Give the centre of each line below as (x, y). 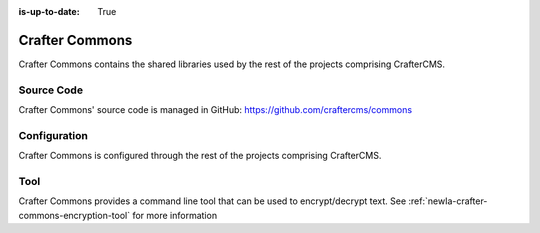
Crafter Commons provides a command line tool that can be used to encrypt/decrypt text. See (212, 201)
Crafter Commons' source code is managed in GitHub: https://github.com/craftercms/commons (215, 110)
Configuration (53, 135)
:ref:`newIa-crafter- (448, 201)
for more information (174, 215)
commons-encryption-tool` (74, 215)
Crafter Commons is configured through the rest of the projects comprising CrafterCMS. (200, 156)
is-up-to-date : (49, 11)
